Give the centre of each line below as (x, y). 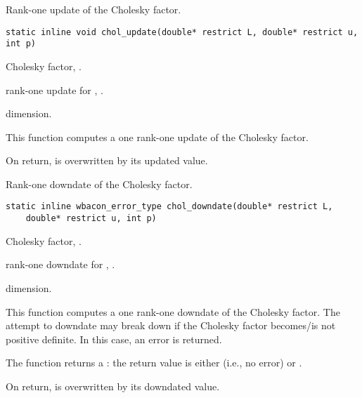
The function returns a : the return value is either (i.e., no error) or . (154, 363)
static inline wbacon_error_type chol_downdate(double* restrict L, (169, 207)
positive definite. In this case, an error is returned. (114, 339)
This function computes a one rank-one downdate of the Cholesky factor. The (173, 311)
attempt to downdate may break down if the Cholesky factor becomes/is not (171, 325)
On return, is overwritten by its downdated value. (113, 386)
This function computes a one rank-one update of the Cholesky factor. (157, 137)
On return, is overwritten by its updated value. (107, 160)
